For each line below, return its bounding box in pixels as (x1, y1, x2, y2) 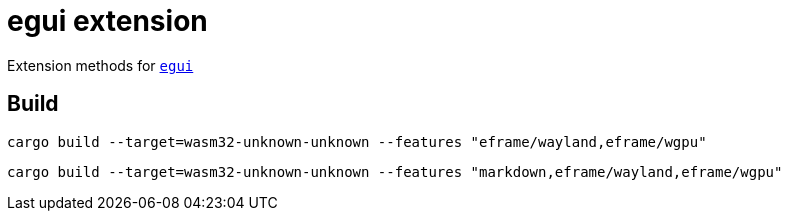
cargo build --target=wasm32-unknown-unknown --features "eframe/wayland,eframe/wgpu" (7, 133, 707, 150)
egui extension (7, 4, 208, 38)
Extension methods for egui (7, 56, 194, 74)
